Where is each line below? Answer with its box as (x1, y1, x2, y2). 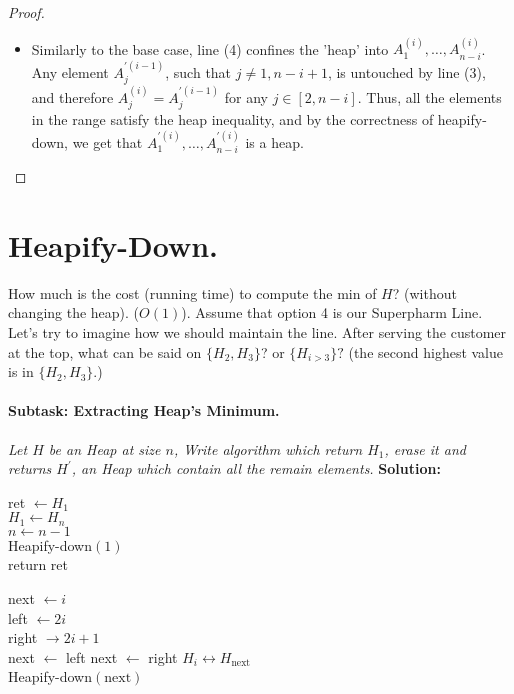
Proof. (8, 2, 45, 22)
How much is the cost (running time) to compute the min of (8, 282, 377, 303)
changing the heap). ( (8, 302, 140, 323)
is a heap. (245, 131, 304, 152)
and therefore (31, 86, 114, 107)
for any (224, 86, 268, 107)
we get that (72, 131, 143, 152)
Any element (31, 61, 109, 82)
